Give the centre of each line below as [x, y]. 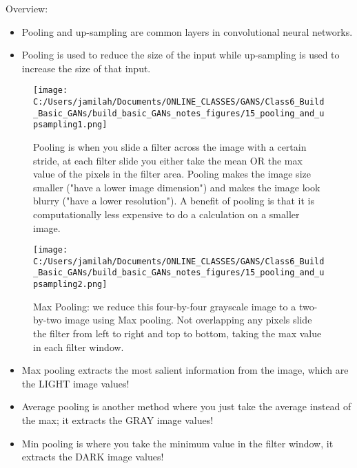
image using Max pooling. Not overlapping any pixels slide [188, 320]
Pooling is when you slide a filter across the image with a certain [170, 147]
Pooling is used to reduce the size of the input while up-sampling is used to [181, 55]
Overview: [27, 8]
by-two [48, 320]
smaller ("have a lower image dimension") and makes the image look [177, 187]
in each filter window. [79, 347]
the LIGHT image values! [75, 383]
